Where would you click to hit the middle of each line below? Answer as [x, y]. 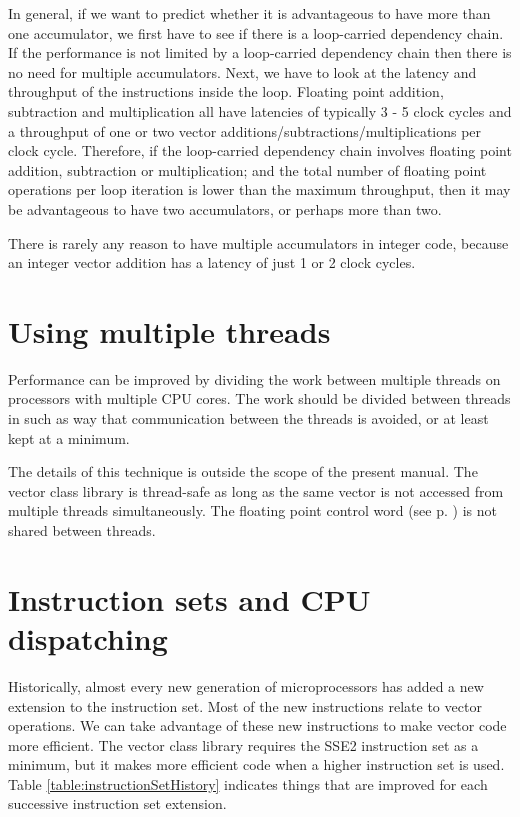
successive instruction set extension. [117, 803]
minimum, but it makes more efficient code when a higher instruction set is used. [256, 764]
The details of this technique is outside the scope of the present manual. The [243, 471]
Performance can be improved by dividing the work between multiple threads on [254, 378]
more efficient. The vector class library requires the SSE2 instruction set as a [243, 744]
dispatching [88, 637]
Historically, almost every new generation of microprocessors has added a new [246, 685]
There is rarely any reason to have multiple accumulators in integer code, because [258, 242]
